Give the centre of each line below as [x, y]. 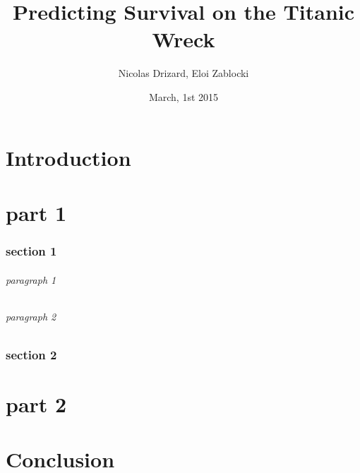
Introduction [68, 157]
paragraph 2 [31, 316]
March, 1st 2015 [184, 96]
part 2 [36, 404]
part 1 [36, 212]
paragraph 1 [31, 279]
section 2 [31, 354]
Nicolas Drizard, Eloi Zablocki [184, 73]
